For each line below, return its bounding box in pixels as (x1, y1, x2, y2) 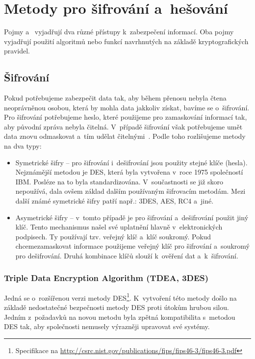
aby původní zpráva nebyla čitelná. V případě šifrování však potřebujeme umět (4, 121, 243, 131)
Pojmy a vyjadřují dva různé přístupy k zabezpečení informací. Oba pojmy (4, 26, 234, 37)
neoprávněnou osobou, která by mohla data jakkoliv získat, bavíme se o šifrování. (4, 102, 250, 112)
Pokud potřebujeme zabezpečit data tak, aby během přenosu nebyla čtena (4, 93, 227, 103)
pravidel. (4, 46, 30, 56)
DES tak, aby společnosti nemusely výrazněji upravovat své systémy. (4, 321, 210, 332)
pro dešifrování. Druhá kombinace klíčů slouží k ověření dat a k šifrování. (15, 251, 238, 261)
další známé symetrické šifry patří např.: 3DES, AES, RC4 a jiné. (15, 196, 214, 206)
